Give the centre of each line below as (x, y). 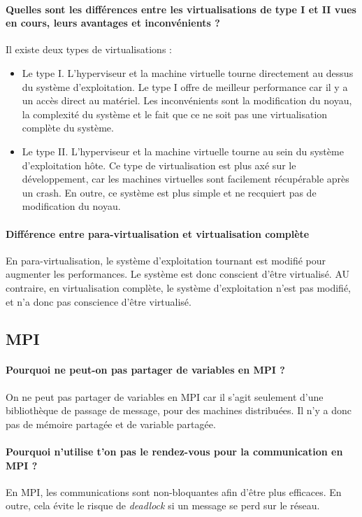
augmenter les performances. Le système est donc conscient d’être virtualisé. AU (178, 274)
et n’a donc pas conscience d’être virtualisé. (99, 301)
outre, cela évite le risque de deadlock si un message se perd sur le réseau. (163, 505)
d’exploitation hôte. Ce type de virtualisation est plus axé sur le (159, 165)
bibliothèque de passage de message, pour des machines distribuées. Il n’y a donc (179, 410)
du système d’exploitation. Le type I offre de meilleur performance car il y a (185, 86)
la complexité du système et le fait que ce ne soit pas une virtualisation (175, 114)
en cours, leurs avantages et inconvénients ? (113, 23)
